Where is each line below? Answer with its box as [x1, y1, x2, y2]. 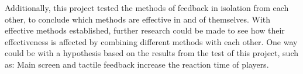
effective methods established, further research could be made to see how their [5, 24, 285, 36]
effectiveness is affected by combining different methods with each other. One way [5, 35, 298, 47]
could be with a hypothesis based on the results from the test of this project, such [5, 47, 298, 59]
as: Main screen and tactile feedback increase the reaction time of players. [5, 58, 269, 70]
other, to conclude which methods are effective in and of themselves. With [5, 13, 271, 25]
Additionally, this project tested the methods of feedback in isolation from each [5, 2, 289, 13]
